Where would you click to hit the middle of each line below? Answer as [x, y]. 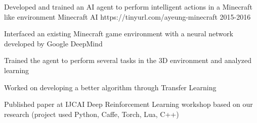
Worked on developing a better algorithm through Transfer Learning [110, 87]
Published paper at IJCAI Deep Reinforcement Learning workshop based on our [128, 104]
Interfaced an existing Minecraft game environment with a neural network [119, 34]
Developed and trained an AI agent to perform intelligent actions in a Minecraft [128, 7]
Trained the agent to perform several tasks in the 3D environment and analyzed [128, 60]
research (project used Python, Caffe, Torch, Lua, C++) [92, 114]
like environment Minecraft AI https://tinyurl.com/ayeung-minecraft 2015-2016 [127, 16]
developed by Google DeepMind [53, 43]
